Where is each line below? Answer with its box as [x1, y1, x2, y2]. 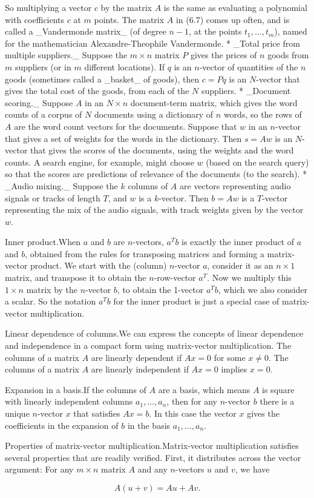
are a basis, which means [158, 383, 250, 395]
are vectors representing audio [180, 179, 291, 192]
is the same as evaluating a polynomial [163, 1, 307, 13]
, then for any [166, 395, 218, 408]
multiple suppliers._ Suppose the [5, 49, 128, 61]
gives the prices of [190, 49, 257, 61]
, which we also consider [218, 283, 307, 295]
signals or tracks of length [5, 191, 100, 204]
